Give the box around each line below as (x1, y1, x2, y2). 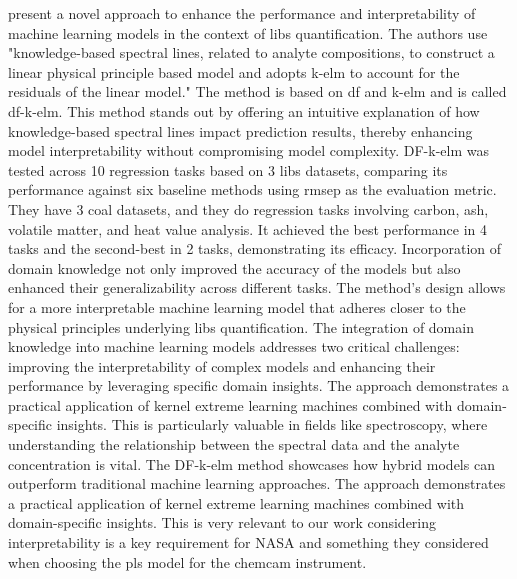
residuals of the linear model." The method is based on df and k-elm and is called (8, 81, 507, 102)
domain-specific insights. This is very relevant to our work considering (8, 512, 437, 533)
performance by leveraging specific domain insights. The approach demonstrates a (8, 375, 510, 396)
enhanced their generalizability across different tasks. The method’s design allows (8, 277, 506, 298)
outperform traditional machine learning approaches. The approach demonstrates (8, 473, 506, 494)
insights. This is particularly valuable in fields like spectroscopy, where (56, 414, 488, 435)
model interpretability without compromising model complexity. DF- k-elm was (8, 140, 489, 161)
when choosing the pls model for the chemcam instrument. (8, 551, 367, 572)
